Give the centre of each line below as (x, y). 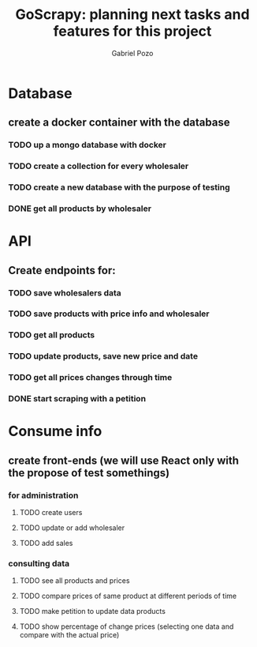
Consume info (55, 431)
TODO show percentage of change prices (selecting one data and (127, 626)
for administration (43, 495)
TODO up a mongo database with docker (88, 145)
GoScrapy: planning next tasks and (132, 15)
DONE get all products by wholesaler (80, 209)
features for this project (132, 31)
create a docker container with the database (119, 123)
